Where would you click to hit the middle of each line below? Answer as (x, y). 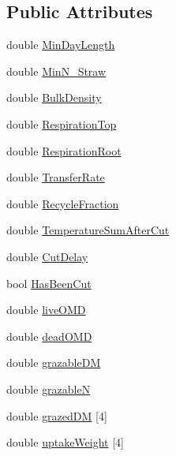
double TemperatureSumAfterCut (88, 230)
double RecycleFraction (63, 203)
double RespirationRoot (64, 150)
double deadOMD (49, 336)
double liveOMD (46, 310)
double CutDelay (47, 256)
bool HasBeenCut (49, 283)
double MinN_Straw (56, 71)
